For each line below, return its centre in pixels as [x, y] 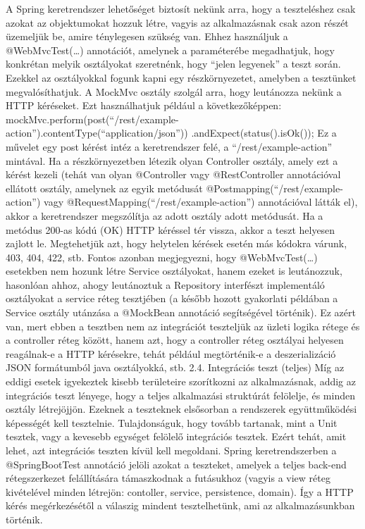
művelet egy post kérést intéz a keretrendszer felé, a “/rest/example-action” [169, 146]
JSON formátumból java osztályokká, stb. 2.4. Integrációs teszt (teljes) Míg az [175, 367]
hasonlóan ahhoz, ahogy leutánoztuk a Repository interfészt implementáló [165, 284]
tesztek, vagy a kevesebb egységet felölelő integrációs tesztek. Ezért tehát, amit [176, 436]
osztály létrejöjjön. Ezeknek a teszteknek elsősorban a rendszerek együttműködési [181, 409]
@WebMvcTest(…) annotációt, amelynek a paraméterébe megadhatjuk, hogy [170, 50]
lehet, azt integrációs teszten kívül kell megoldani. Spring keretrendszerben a [171, 450]
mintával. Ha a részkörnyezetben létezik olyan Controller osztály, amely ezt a [172, 160]
